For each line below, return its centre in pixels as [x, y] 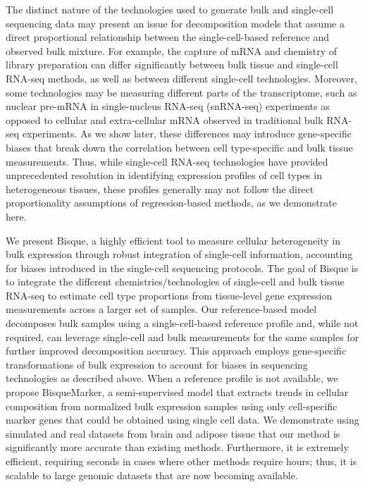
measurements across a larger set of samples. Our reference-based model [161, 309]
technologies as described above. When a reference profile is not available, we [172, 378]
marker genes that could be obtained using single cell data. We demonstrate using [182, 420]
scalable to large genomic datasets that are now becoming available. [152, 475]
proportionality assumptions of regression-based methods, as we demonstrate [171, 203]
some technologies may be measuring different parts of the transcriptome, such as [181, 92]
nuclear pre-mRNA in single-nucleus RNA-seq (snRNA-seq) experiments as [168, 106]
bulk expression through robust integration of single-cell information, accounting [179, 254]
